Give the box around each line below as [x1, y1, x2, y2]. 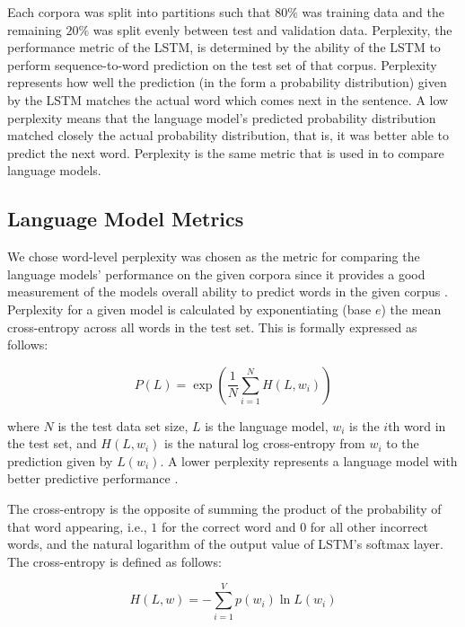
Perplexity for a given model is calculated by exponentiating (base [7, 299, 372, 318]
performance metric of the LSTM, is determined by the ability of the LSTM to [7, 38, 441, 57]
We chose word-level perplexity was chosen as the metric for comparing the [7, 247, 420, 266]
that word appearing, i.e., [7, 517, 147, 535]
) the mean [381, 299, 442, 318]
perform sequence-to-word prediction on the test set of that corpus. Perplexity [7, 55, 437, 74]
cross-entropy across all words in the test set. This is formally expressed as [7, 317, 417, 336]
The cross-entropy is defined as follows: [7, 552, 222, 570]
